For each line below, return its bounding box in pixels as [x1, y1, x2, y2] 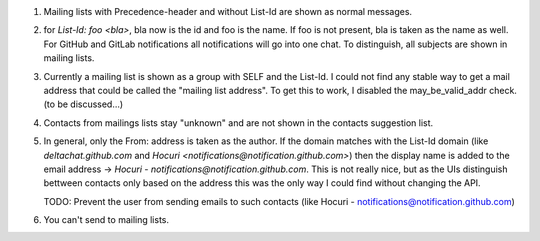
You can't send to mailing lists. [43, 214, 170, 226]
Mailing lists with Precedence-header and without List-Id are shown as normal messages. [43, 6, 413, 17]
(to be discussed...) [43, 98, 124, 110]
